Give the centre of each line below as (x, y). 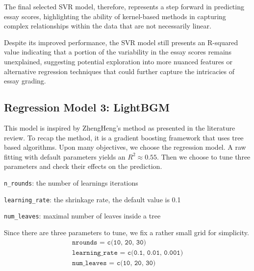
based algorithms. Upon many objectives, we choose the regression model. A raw (125, 147)
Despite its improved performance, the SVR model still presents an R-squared (121, 42)
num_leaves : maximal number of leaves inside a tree (82, 216)
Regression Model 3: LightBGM (87, 107)
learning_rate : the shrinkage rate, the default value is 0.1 (92, 199)
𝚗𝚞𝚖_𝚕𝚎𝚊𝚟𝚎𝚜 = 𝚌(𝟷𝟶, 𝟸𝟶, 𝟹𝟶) (114, 263)
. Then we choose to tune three (204, 156)
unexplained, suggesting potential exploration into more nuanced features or (118, 61)
